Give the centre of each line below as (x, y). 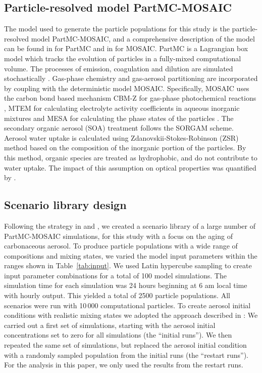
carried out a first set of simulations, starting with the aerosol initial (110, 325)
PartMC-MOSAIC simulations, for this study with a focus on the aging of (118, 236)
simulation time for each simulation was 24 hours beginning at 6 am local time (126, 285)
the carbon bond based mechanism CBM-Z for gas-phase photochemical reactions (130, 98)
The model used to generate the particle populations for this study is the (117, 29)
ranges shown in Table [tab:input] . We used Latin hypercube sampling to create (128, 265)
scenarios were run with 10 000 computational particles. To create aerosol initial (127, 305)
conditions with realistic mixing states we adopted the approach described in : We (131, 315)
